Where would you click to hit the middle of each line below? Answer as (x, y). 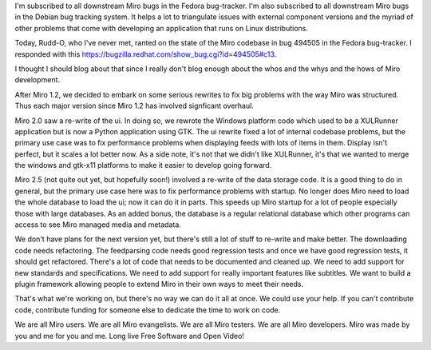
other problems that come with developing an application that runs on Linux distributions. (162, 28)
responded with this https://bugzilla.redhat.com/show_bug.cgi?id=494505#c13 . (146, 54)
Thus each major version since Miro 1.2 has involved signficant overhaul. (134, 106)
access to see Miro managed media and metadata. (98, 225)
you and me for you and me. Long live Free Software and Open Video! (130, 336)
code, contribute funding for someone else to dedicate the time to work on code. (148, 310)
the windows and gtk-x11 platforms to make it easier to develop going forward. (143, 165)
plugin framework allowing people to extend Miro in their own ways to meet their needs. (159, 284)
